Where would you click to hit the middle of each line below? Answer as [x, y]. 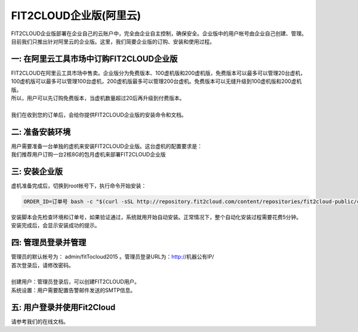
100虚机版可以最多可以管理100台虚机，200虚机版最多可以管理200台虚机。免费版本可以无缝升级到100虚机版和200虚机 [156, 81]
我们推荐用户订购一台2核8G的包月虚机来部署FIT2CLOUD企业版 [89, 155]
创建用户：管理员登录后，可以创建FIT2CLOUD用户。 [75, 282]
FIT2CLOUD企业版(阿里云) [76, 16]
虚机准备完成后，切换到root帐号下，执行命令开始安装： [79, 186]
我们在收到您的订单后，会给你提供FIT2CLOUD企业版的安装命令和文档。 [99, 115]
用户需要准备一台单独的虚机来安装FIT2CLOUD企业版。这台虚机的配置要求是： [107, 146]
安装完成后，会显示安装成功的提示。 [55, 225]
